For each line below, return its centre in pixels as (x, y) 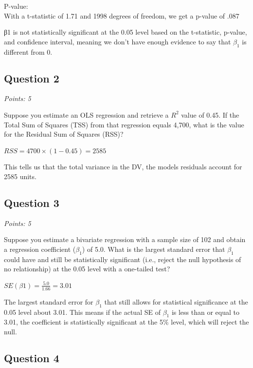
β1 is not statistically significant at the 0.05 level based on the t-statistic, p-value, (126, 32)
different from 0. (28, 51)
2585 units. (20, 176)
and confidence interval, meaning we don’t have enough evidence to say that (117, 41)
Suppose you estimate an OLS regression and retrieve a (86, 114)
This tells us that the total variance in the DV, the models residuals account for (123, 167)
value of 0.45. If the (210, 114)
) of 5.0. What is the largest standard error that (154, 249)
